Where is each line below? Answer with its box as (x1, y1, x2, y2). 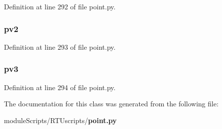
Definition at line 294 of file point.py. (4, 82, 116, 92)
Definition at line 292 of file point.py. (4, 1, 116, 11)
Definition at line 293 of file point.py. (4, 41, 116, 52)
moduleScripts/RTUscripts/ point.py (4, 115, 117, 125)
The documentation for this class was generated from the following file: (4, 98, 219, 109)
